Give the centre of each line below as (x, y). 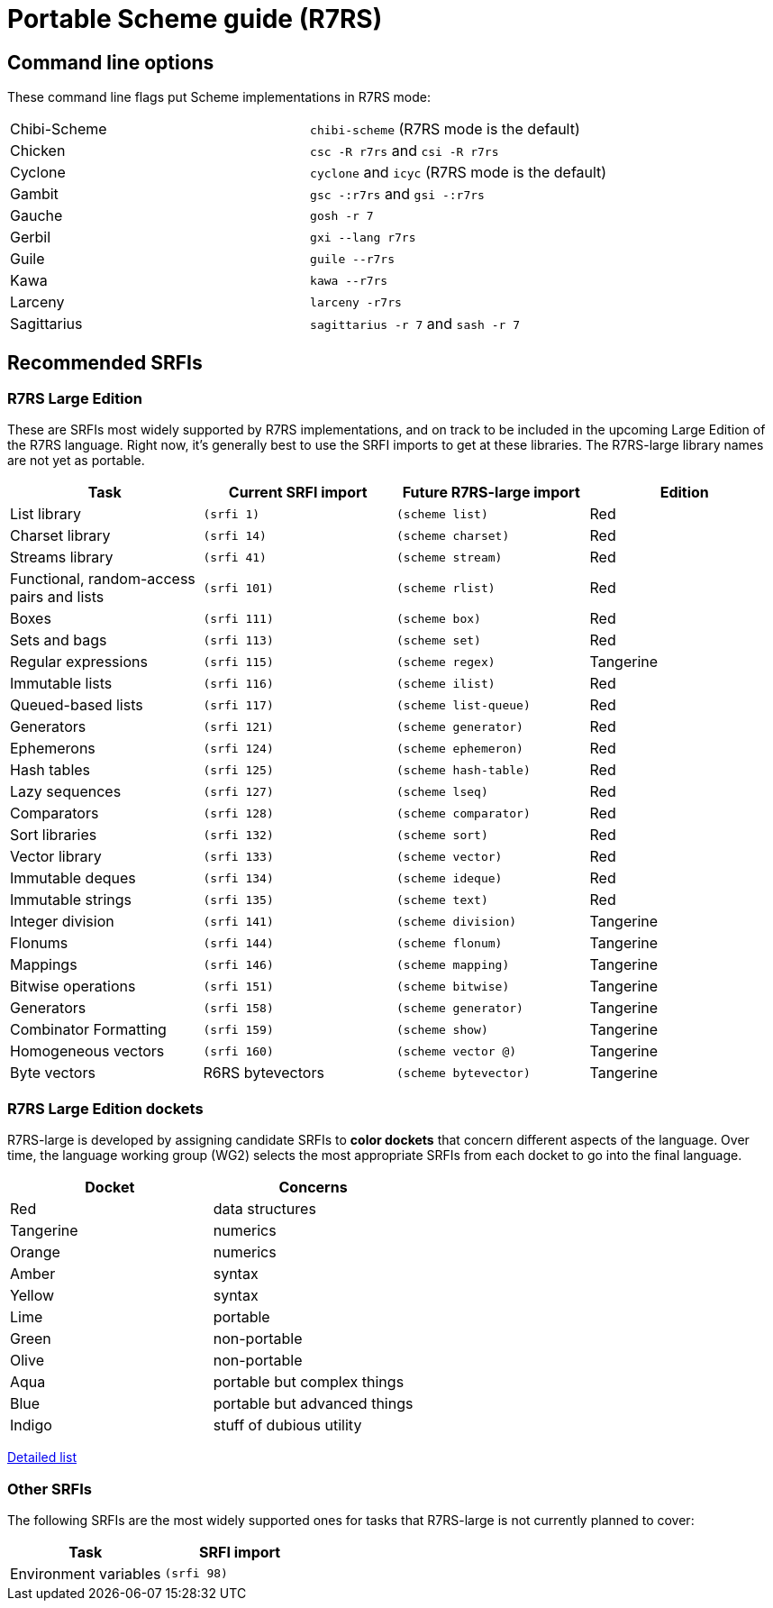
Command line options (111, 62)
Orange (35, 1252)
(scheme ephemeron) (460, 748)
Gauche (36, 216)
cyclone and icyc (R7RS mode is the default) (459, 173)
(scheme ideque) (450, 878)
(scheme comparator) (464, 813)
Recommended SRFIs (105, 362)
